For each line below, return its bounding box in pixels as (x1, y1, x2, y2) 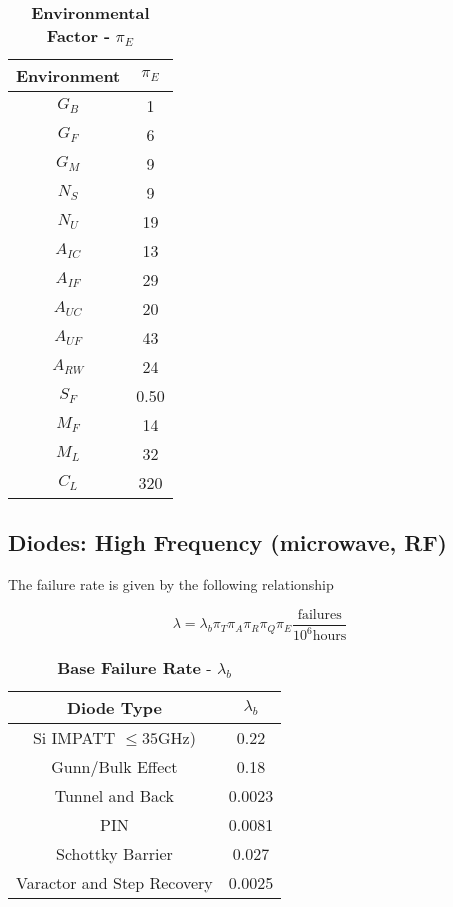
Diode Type (66, 696, 162, 720)
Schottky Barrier (55, 842, 173, 866)
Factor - (46, 24, 111, 47)
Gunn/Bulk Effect (51, 755, 178, 779)
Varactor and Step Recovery (16, 871, 213, 895)
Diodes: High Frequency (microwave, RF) (8, 527, 447, 558)
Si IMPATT (32, 726, 116, 750)
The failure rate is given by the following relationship (8, 574, 334, 595)
